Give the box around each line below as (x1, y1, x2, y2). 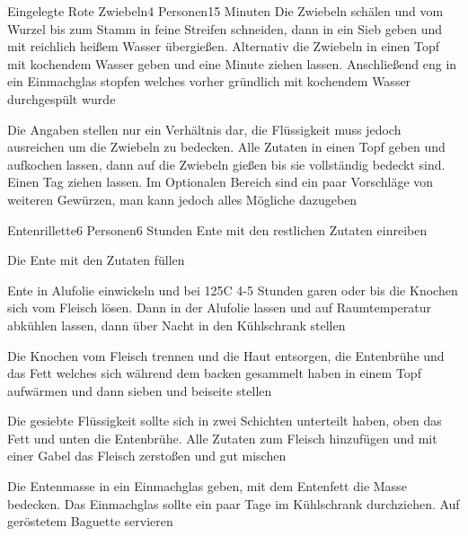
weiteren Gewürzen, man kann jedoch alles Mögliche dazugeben (7, 189, 358, 208)
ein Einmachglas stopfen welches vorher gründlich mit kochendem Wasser (7, 72, 411, 91)
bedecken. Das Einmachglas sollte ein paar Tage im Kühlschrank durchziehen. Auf (7, 494, 460, 513)
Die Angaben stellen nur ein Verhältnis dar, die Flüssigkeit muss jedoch (7, 119, 402, 138)
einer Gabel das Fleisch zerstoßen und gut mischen (7, 446, 287, 465)
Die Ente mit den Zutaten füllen (7, 250, 185, 269)
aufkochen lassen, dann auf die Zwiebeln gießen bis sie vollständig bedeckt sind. (7, 154, 446, 173)
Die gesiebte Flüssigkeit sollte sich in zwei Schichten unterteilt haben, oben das (7, 411, 442, 430)
